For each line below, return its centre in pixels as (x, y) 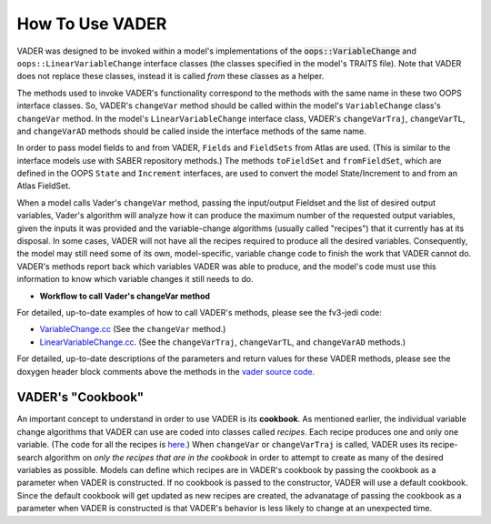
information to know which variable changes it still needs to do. (135, 279)
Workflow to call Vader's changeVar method (125, 296)
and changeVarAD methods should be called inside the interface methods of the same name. (192, 131)
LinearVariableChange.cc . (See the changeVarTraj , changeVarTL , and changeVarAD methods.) (223, 342)
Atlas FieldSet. (44, 186)
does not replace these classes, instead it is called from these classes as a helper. (170, 76)
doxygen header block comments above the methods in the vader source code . (166, 371)
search (30, 457)
